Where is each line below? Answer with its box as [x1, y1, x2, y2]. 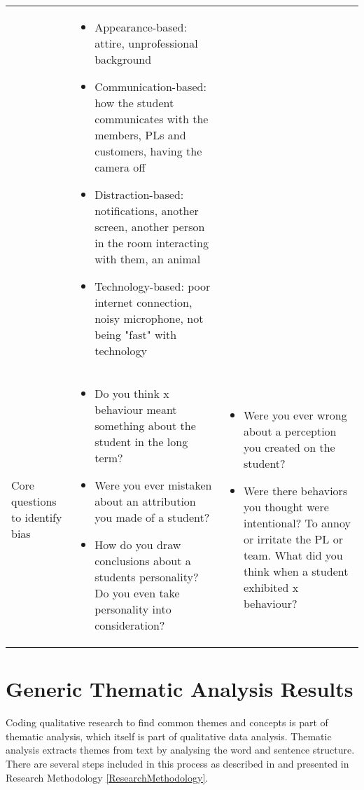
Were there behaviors [243, 483, 348, 499]
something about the [94, 417, 196, 434]
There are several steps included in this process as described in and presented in [6, 756, 349, 770]
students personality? [94, 569, 199, 585]
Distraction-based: [94, 186, 184, 202]
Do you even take [94, 585, 180, 601]
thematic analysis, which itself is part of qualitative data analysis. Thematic [6, 728, 332, 743]
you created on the [243, 439, 335, 455]
